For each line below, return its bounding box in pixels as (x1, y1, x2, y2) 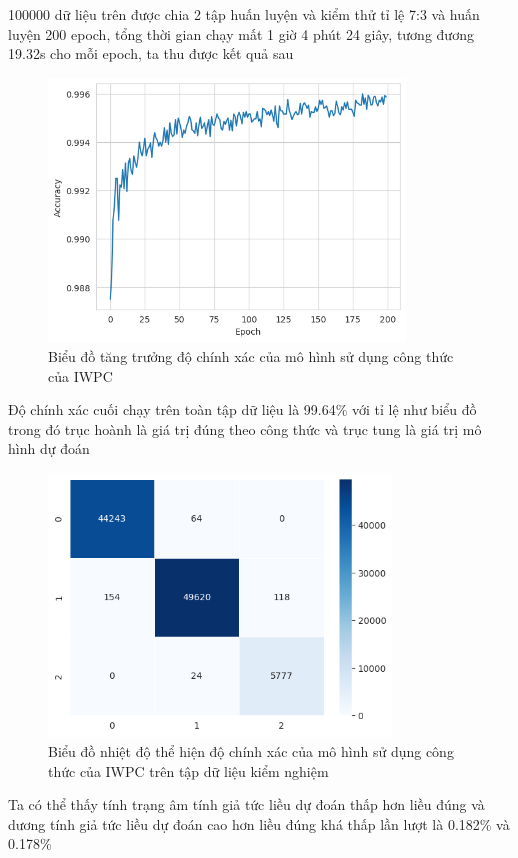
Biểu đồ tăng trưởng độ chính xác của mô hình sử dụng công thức (48, 345, 454, 366)
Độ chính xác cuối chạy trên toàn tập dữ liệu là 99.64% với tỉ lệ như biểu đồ (8, 399, 477, 420)
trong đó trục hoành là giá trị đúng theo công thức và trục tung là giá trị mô (8, 418, 482, 439)
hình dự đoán (8, 438, 90, 459)
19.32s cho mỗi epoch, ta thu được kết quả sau (8, 43, 294, 64)
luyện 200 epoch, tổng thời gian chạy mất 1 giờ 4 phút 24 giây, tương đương (8, 23, 474, 44)
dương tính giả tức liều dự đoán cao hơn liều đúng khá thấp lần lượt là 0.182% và (8, 813, 510, 834)
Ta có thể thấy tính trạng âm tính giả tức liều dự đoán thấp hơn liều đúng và (8, 794, 485, 815)
